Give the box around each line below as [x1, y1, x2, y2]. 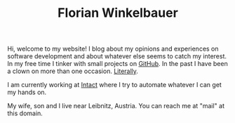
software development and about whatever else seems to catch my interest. [7, 52, 227, 60]
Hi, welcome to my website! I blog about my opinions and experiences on [7, 44, 219, 53]
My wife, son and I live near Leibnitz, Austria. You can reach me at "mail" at [7, 102, 224, 110]
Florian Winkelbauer [57, 5, 179, 21]
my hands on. [7, 88, 47, 96]
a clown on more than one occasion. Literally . [7, 67, 139, 75]
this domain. [7, 109, 43, 117]
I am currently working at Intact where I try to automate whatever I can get [7, 81, 222, 89]
